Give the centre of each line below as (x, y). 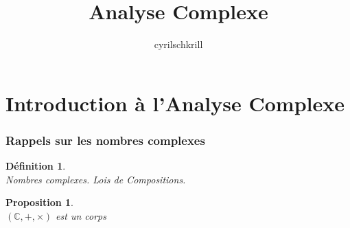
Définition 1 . (36, 166)
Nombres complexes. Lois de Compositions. (96, 179)
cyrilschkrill (178, 44)
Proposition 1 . (39, 202)
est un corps (81, 215)
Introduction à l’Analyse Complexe (175, 103)
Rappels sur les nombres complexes (105, 140)
